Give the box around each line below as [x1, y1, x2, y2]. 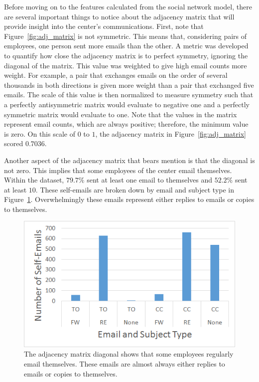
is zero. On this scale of [4, 128, 75, 139]
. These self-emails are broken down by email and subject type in [35, 184, 235, 194]
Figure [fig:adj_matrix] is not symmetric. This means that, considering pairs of [4, 30, 247, 41]
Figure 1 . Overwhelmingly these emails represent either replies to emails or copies [4, 194, 255, 204]
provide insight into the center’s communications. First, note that [4, 21, 204, 31]
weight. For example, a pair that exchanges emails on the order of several [4, 70, 228, 80]
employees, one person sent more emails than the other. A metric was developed [4, 40, 249, 51]
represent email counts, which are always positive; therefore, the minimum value [4, 119, 249, 129]
